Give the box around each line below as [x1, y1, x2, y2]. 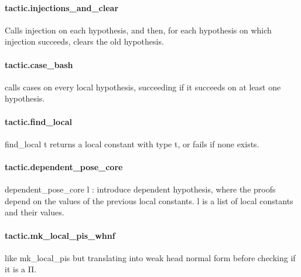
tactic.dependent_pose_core [5, 160, 123, 173]
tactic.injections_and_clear [5, 1, 119, 13]
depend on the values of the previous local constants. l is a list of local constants [5, 194, 293, 207]
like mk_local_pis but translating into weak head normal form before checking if [5, 251, 296, 264]
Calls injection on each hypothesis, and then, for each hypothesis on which [5, 23, 272, 36]
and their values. [5, 206, 64, 218]
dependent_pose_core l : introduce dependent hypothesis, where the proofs [5, 183, 276, 195]
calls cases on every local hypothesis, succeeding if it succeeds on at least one [5, 80, 281, 93]
